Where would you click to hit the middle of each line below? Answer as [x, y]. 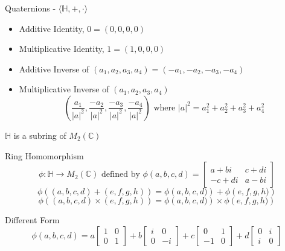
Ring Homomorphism [44, 155]
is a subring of [40, 135]
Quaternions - [30, 8]
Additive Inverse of [54, 68]
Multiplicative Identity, [62, 49]
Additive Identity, [52, 28]
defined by [121, 175]
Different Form [32, 220]
